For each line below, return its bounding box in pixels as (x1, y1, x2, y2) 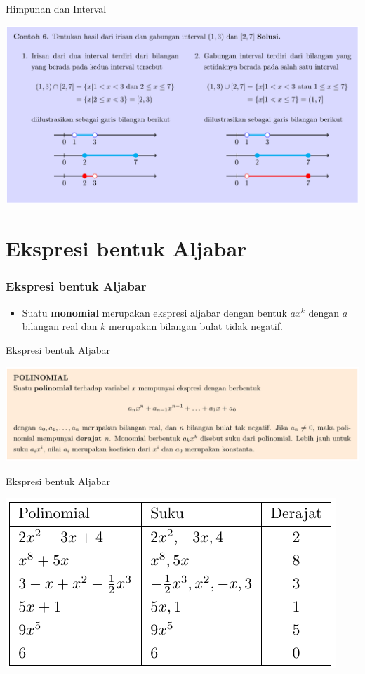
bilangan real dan (22, 319, 98, 333)
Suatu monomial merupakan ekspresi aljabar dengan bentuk (22, 305, 287, 319)
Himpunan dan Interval (6, 1, 107, 15)
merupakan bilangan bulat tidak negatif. (109, 319, 283, 333)
